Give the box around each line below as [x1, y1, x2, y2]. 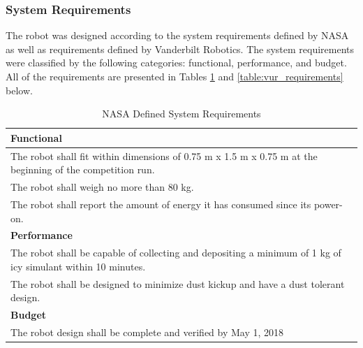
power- [313, 196, 343, 211]
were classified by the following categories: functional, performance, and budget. [6, 55, 347, 70]
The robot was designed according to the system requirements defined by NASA [6, 28, 349, 43]
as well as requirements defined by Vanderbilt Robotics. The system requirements [6, 41, 355, 56]
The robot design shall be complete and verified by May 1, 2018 [10, 324, 284, 339]
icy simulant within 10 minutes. [10, 259, 146, 273]
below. [6, 82, 33, 97]
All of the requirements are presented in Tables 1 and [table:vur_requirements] [6, 69, 343, 83]
